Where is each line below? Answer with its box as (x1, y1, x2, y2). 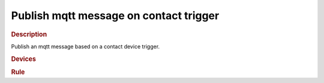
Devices (11, 54, 36, 63)
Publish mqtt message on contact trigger (11, 9, 220, 22)
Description (11, 30, 47, 38)
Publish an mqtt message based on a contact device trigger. (11, 42, 160, 50)
